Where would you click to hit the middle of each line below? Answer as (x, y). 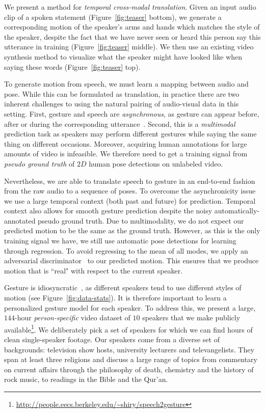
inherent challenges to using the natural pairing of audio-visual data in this (122, 104)
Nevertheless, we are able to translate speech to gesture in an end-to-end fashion (130, 181)
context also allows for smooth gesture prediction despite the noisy (108, 211)
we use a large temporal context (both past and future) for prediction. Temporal (130, 200)
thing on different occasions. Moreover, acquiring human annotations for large (126, 143)
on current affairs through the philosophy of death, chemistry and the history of (129, 369)
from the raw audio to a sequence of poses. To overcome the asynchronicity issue (130, 191)
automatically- (237, 211)
